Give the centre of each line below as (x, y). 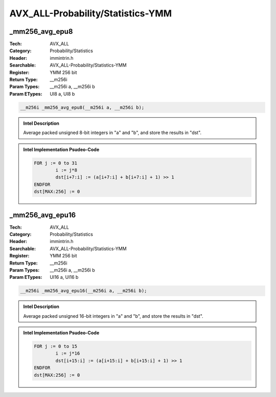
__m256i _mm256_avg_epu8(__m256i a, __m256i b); (82, 107)
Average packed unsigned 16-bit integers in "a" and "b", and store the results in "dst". (113, 316)
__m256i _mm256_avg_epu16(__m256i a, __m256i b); (84, 291)
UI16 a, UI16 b (64, 277)
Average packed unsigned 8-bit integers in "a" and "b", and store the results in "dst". (112, 133)
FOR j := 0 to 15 (56, 346)
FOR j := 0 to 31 (56, 163)
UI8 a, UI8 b (62, 94)
